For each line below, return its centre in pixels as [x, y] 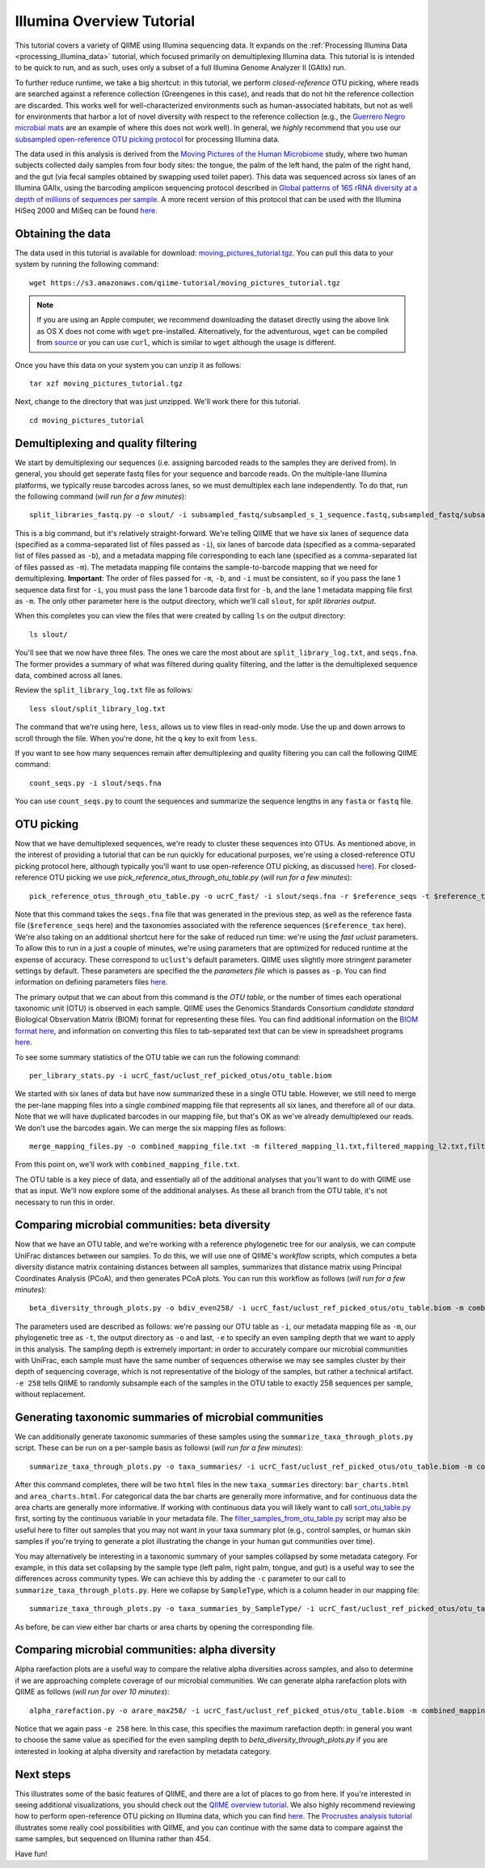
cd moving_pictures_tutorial [87, 420]
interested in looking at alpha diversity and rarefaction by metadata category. [143, 1751]
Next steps [43, 1774]
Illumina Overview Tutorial [105, 21]
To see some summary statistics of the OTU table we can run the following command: [158, 1057]
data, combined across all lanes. [69, 675]
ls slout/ [48, 634]
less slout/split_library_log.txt [97, 708]
